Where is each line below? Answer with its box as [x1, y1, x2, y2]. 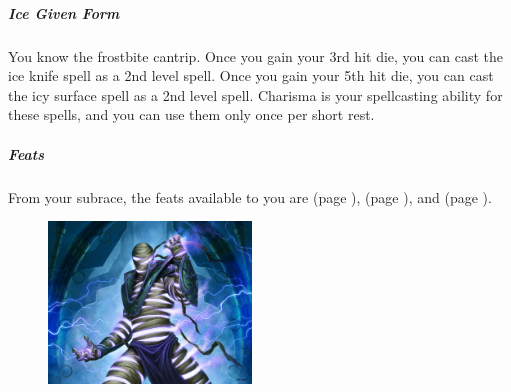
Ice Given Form [8, 2, 120, 23]
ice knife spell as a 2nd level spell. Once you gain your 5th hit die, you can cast [8, 65, 494, 86]
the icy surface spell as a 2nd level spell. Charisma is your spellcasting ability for [8, 84, 503, 105]
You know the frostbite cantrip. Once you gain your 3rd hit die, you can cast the [8, 45, 503, 66]
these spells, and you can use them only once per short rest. [8, 104, 375, 125]
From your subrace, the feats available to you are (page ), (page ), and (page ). [8, 186, 492, 207]
